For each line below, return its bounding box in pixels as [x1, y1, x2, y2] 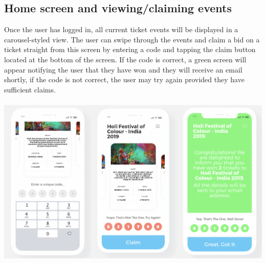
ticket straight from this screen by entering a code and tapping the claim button [4, 44, 256, 55]
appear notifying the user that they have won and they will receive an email [4, 64, 242, 75]
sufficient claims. [4, 84, 56, 94]
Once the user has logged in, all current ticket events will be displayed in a [4, 24, 238, 35]
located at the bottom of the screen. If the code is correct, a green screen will [4, 54, 247, 64]
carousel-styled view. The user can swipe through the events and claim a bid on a [4, 34, 260, 44]
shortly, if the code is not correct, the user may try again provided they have [4, 74, 245, 85]
